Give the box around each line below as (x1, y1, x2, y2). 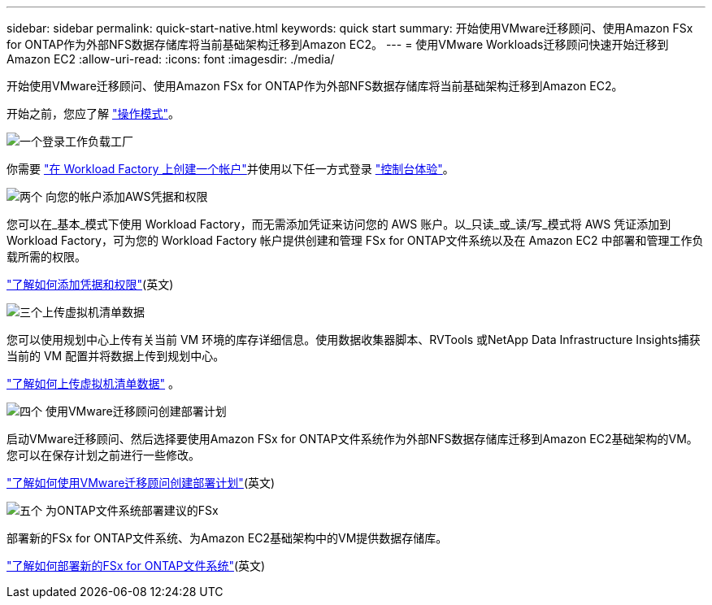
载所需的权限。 (7, 250, 86, 263)
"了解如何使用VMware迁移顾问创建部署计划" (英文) (7, 476, 276, 490)
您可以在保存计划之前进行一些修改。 (7, 448, 200, 462)
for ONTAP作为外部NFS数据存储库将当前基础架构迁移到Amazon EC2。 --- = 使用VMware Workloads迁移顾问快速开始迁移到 (7, 37, 669, 51)
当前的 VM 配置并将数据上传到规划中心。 (7, 349, 225, 363)
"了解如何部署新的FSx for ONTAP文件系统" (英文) (7, 559, 266, 572)
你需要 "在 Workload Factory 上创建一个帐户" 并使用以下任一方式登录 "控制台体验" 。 (7, 162, 454, 176)
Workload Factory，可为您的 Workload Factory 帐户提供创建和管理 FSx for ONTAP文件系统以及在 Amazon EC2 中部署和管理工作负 (7, 233, 704, 247)
